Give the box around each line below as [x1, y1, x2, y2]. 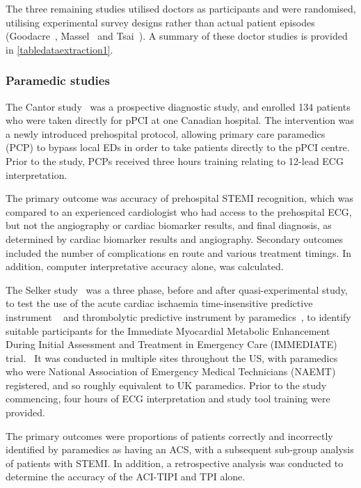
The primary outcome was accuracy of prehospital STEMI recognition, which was [6, 191, 353, 205]
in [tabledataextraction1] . [6, 42, 113, 56]
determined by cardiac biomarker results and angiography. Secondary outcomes [6, 231, 344, 246]
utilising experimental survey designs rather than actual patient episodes [6, 15, 315, 29]
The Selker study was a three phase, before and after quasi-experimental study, [6, 282, 348, 297]
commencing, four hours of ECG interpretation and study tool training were [6, 391, 330, 406]
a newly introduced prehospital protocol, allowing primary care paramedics [6, 126, 326, 141]
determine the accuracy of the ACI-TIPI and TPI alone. [6, 469, 246, 484]
